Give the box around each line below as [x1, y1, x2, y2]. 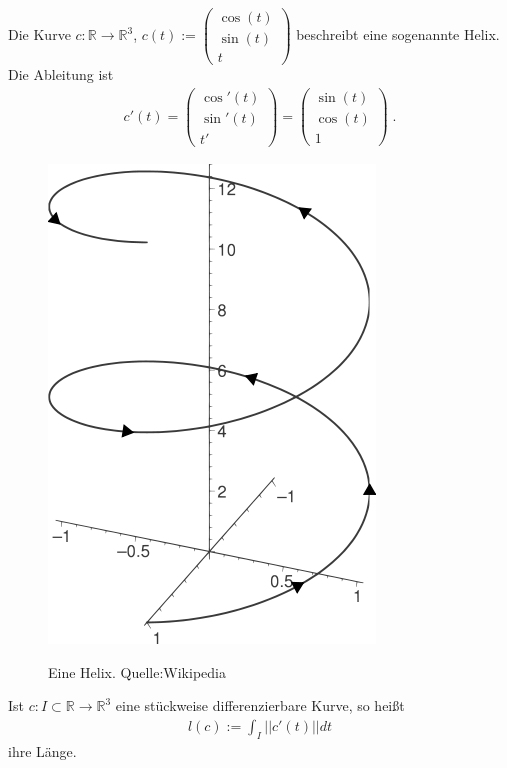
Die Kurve [8, 24, 71, 45]
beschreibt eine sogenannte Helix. [296, 24, 500, 45]
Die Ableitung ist [8, 64, 114, 85]
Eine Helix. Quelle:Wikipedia [48, 661, 226, 682]
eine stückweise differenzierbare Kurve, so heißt [115, 695, 405, 716]
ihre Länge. [8, 740, 77, 761]
